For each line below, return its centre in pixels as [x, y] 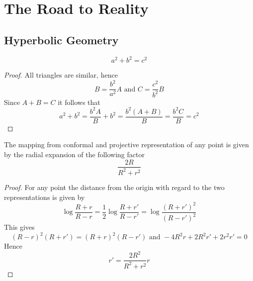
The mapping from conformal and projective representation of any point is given [126, 144]
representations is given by [44, 197]
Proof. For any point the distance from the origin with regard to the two [114, 187]
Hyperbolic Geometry [61, 40]
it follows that [79, 102]
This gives [19, 227]
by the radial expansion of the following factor [74, 154]
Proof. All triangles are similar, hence [61, 75]
